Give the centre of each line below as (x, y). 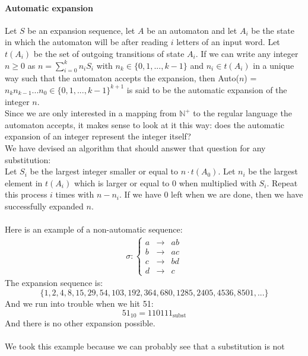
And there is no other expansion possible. (80, 322)
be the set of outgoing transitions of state (109, 53)
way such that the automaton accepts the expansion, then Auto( (122, 78)
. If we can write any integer (247, 53)
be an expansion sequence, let (81, 30)
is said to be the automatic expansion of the (207, 89)
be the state (273, 30)
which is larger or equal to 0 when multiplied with (165, 182)
